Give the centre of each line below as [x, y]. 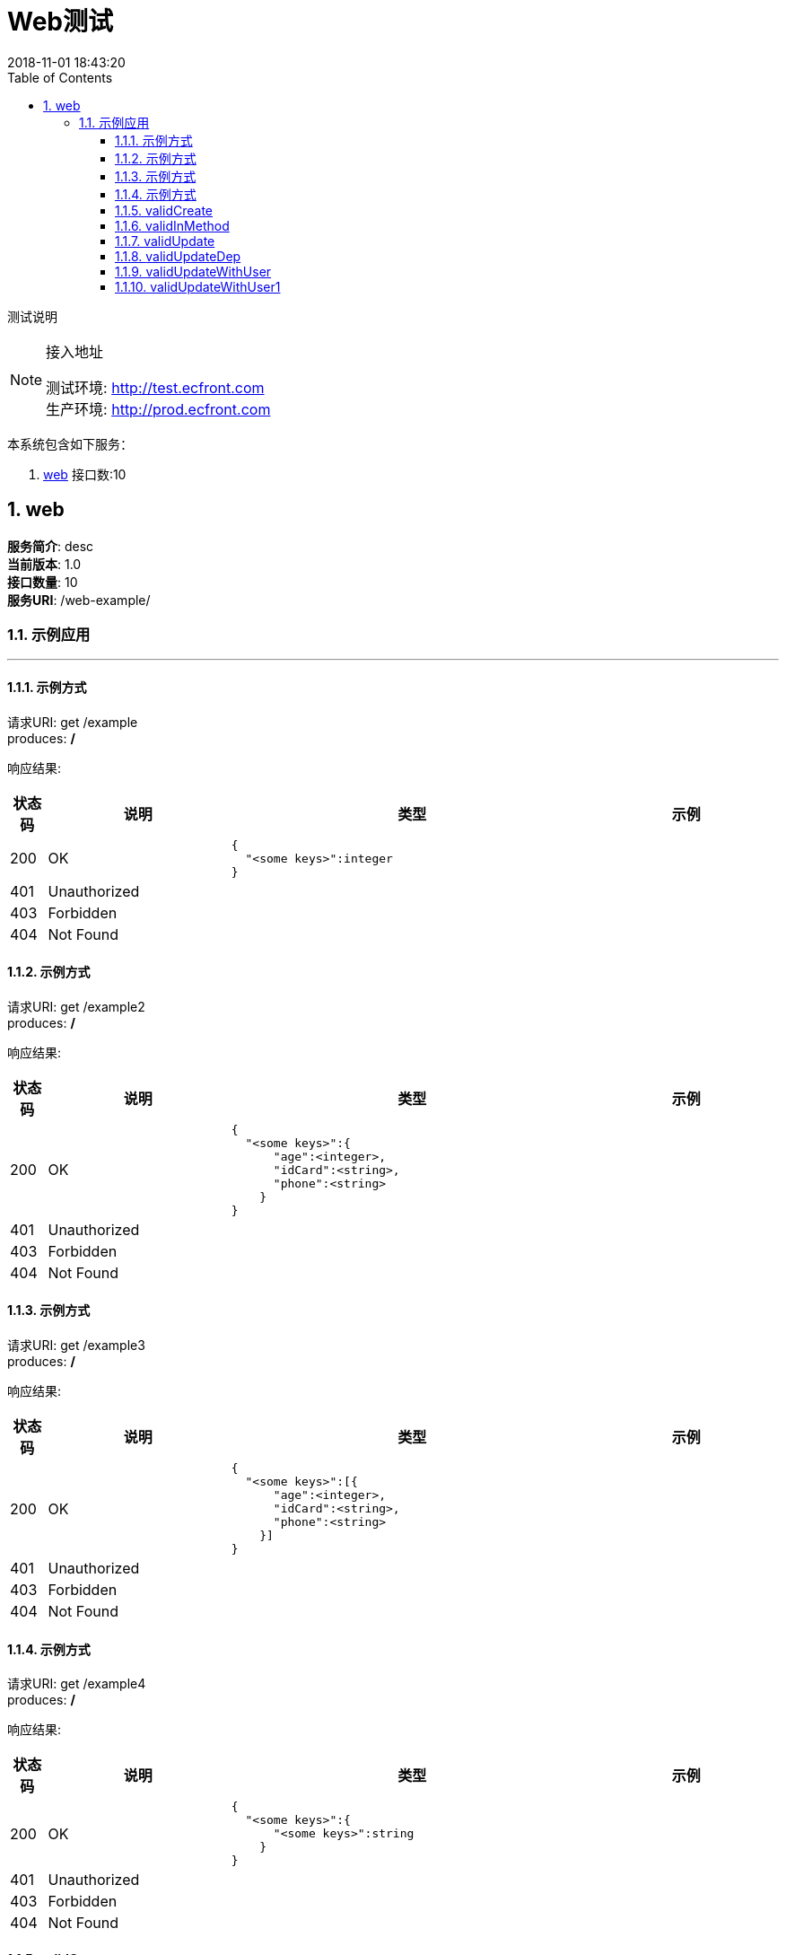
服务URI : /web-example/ [79, 600]
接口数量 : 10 [43, 582]
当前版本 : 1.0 [44, 564]
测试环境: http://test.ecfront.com [155, 387]
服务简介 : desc [51, 546]
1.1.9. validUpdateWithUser [193, 271]
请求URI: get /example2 [76, 1006]
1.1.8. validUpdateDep [178, 256]
